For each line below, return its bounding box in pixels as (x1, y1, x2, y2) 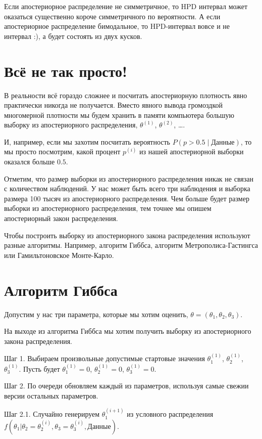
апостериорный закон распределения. (4, 213, 118, 224)
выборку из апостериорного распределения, (4, 119, 138, 130)
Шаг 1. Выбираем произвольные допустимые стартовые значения (4, 353, 205, 364)
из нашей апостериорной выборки (139, 146, 244, 157)
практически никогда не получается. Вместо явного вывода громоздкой (4, 100, 223, 110)
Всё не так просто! (4, 60, 127, 81)
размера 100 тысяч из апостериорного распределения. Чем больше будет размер (4, 193, 249, 203)
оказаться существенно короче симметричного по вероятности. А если (4, 11, 221, 21)
